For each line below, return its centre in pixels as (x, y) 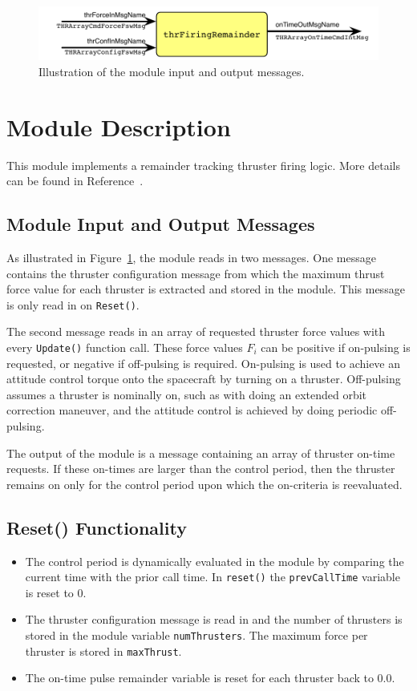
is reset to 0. (56, 592)
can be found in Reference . (75, 181)
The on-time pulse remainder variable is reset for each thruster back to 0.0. (210, 678)
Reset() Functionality (97, 527)
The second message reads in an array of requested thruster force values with (196, 331)
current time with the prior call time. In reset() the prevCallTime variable (213, 577)
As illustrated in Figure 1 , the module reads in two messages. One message (191, 257)
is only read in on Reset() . (73, 304)
